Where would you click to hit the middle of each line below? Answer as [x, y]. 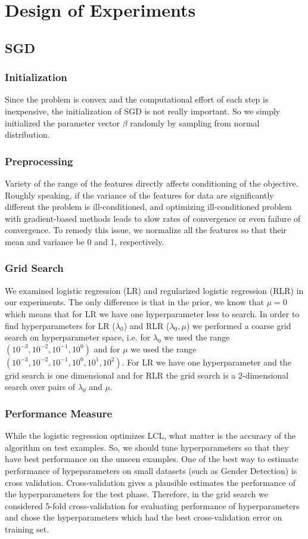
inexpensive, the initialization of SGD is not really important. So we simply [143, 111]
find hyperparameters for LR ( [60, 325]
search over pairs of [40, 387]
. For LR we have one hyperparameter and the [206, 362]
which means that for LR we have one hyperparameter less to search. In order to [152, 313]
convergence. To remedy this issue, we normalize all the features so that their [146, 230]
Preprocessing [39, 161]
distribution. [27, 134]
